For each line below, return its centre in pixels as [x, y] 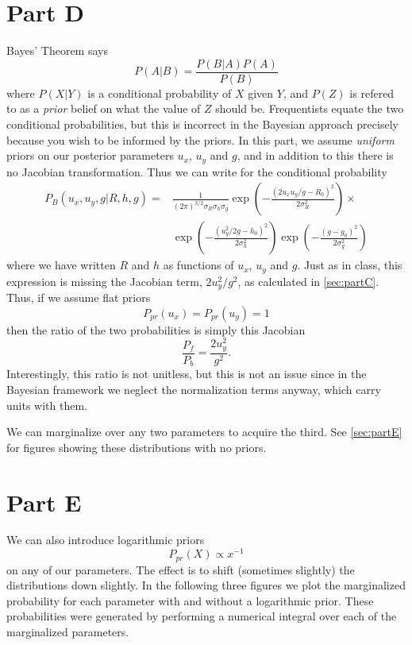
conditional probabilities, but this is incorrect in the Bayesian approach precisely [202, 124]
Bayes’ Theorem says [57, 50]
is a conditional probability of [160, 93]
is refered [372, 93]
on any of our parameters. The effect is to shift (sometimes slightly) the [181, 569]
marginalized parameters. [68, 631]
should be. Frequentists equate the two [310, 108]
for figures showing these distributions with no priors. [137, 447]
